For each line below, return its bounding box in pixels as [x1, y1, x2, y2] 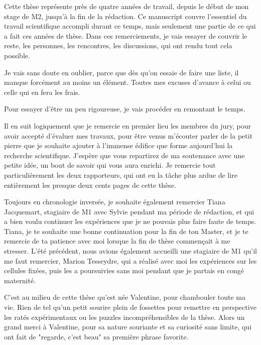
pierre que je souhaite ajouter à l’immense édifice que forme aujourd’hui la [4, 140, 233, 151]
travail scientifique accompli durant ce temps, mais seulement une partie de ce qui [4, 21, 256, 31]
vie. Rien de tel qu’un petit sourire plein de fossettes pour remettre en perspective [4, 302, 256, 312]
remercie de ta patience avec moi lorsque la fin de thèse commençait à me [4, 236, 230, 246]
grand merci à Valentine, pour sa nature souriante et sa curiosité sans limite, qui [4, 321, 252, 332]
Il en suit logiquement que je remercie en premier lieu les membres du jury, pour [4, 120, 251, 131]
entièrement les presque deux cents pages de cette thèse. [4, 179, 176, 190]
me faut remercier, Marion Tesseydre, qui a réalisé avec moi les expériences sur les [4, 255, 257, 266]
